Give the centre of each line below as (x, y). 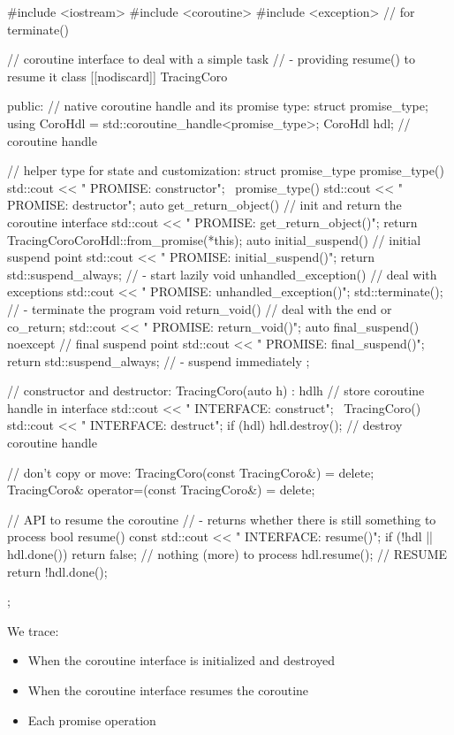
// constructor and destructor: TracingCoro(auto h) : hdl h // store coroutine (216, 390)
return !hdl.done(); (57, 571)
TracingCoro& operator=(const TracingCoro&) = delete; (161, 490)
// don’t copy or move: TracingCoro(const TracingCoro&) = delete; (191, 472)
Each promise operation (92, 720)
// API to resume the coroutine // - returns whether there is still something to (222, 519)
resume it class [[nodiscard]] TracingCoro (117, 76)
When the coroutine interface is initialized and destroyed (181, 660)
